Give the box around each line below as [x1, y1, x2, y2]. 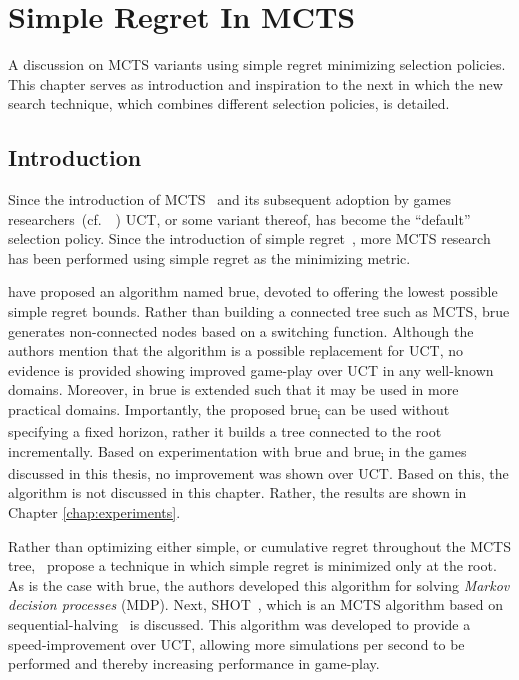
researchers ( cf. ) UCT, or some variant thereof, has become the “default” [8, 208, 471, 229]
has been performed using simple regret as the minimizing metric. [8, 247, 411, 268]
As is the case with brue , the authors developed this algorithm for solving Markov [8, 574, 510, 595]
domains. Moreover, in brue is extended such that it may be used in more [8, 379, 459, 400]
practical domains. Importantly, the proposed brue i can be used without [8, 399, 450, 422]
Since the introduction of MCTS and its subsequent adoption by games [8, 189, 451, 210]
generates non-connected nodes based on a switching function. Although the [8, 320, 474, 341]
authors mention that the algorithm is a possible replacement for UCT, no [8, 340, 464, 361]
